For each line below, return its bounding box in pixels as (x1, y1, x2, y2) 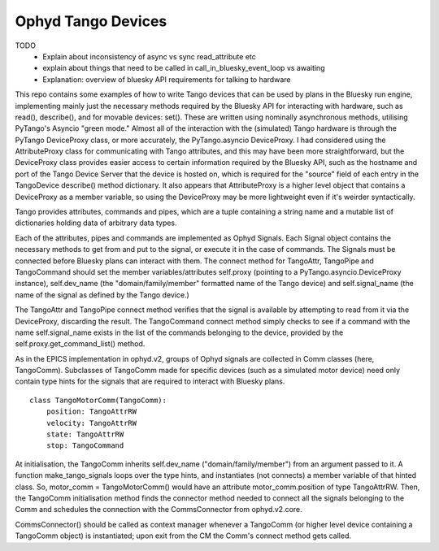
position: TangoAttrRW (46, 407, 137, 416)
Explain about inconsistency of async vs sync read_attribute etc (42, 51, 256, 61)
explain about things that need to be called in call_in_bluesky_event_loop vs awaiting (42, 63, 325, 73)
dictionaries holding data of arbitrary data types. (15, 218, 178, 228)
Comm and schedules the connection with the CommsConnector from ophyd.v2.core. (15, 505, 302, 514)
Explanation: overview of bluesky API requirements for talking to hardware (42, 74, 291, 85)
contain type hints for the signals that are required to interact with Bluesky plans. (15, 376, 285, 386)
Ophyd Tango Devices (15, 12, 167, 30)
